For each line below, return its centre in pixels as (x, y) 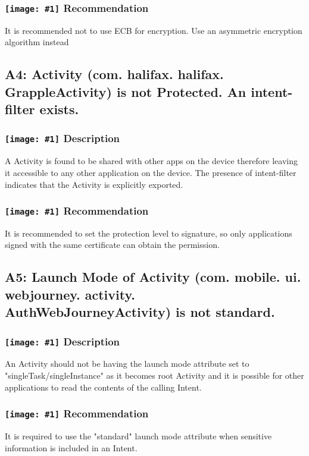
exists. (59, 109)
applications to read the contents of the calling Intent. (103, 387)
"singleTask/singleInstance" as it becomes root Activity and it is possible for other (154, 375)
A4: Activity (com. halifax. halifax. (114, 74)
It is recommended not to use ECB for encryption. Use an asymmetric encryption (154, 30)
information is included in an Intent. (71, 447)
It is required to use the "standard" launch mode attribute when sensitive (138, 435)
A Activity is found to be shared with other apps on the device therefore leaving (151, 161)
